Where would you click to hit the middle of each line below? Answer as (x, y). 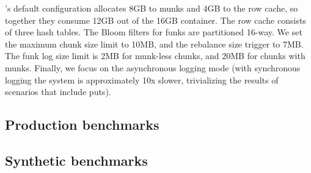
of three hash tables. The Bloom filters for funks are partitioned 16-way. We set (154, 32)
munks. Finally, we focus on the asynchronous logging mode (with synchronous (153, 67)
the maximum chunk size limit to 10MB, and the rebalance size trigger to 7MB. (154, 44)
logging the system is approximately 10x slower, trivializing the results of (142, 79)
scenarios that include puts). (58, 92)
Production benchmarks (82, 125)
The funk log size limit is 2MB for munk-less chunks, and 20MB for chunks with (155, 56)
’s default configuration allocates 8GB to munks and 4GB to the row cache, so (152, 8)
